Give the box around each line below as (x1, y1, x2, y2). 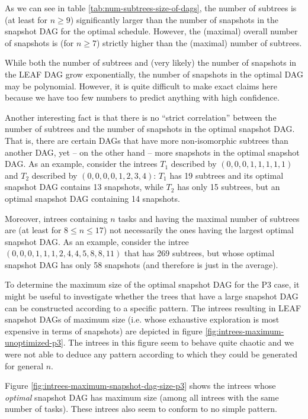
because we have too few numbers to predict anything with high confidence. (5, 91, 280, 104)
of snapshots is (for (5, 36, 74, 49)
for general (5, 359, 44, 372)
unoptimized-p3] (5, 336, 63, 349)
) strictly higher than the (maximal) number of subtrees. (96, 36, 302, 49)
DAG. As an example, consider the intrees (5, 157, 158, 170)
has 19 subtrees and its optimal (169, 169, 284, 181)
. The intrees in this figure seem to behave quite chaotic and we (63, 336, 294, 349)
